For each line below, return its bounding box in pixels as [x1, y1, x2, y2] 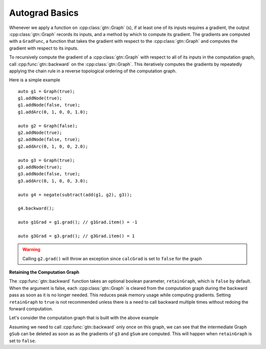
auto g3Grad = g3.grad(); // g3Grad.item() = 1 [18, 233, 135, 239]
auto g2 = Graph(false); [18, 123, 78, 128]
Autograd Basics [9, 7, 79, 18]
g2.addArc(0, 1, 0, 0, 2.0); [18, 143, 88, 149]
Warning [22, 247, 40, 253]
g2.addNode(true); [18, 130, 63, 135]
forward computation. [9, 306, 54, 312]
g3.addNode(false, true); [18, 171, 81, 177]
